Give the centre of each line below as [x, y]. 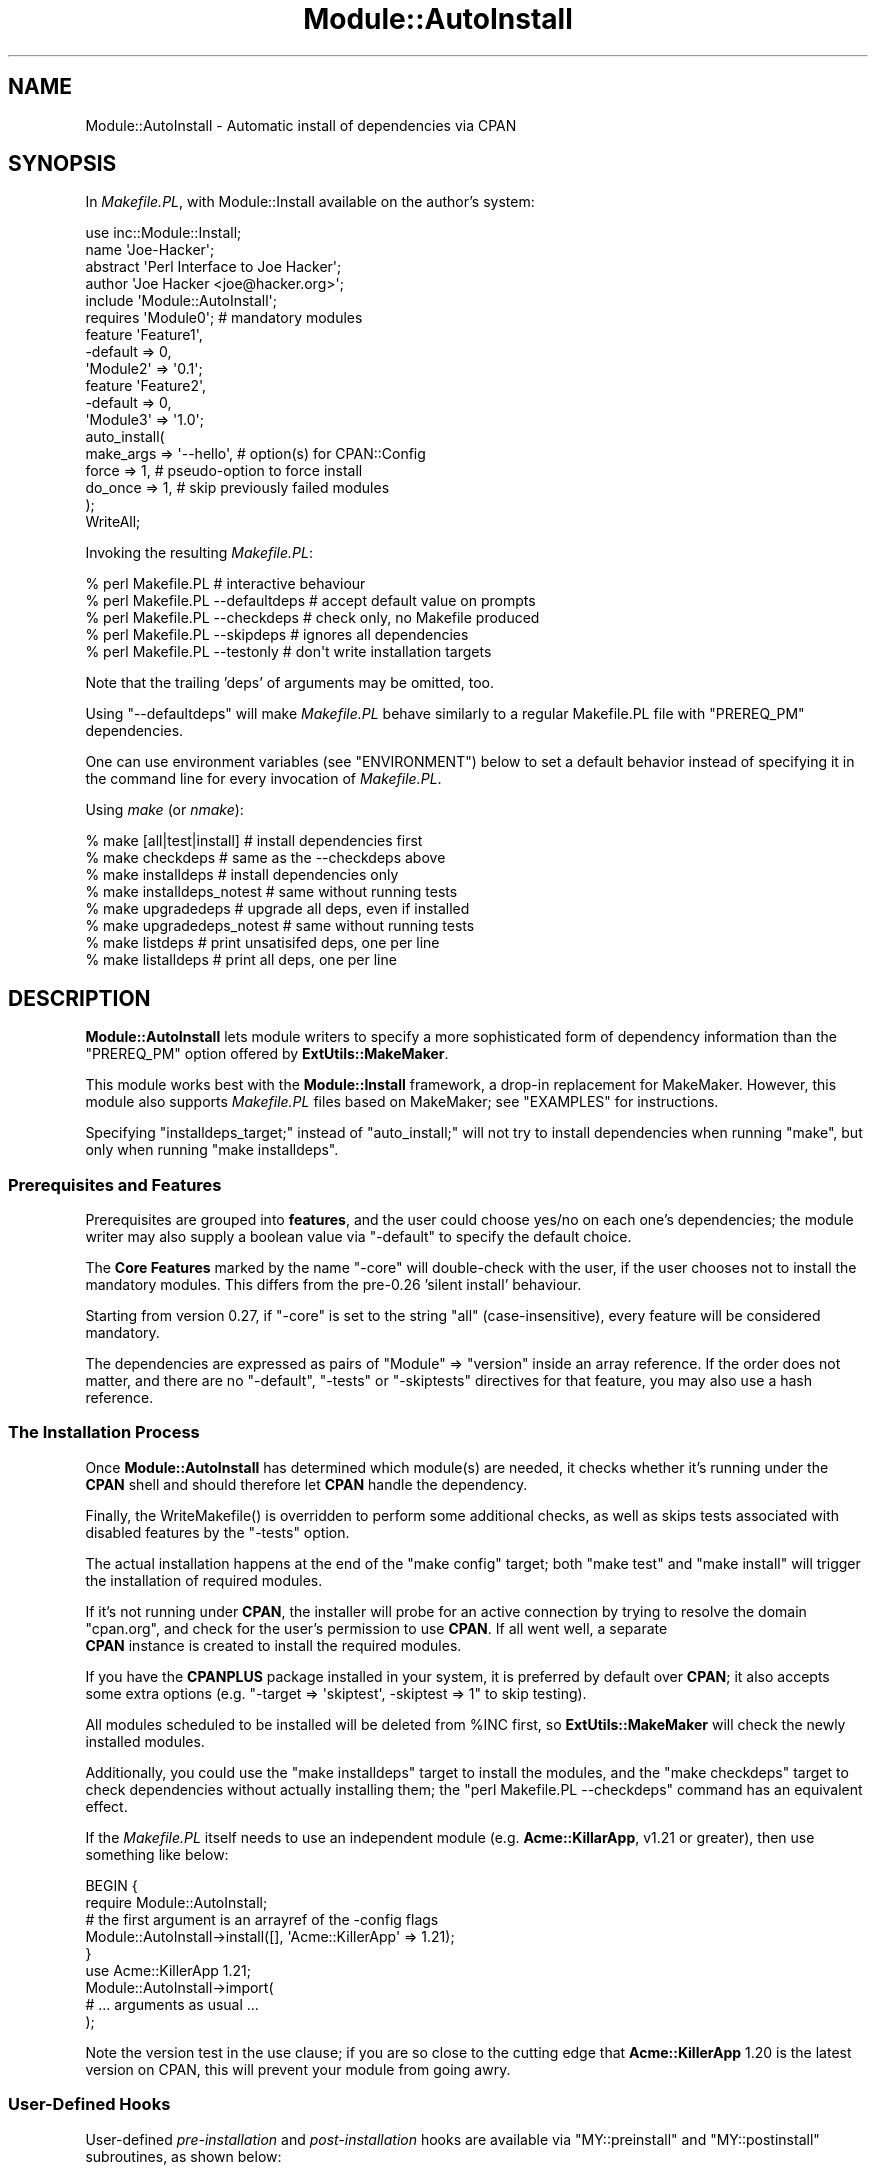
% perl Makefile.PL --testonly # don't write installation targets [288, 652]
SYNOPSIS [62, 164]
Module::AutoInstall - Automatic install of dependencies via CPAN [301, 125]
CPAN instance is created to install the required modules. [273, 1645]
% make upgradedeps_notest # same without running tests [280, 926]
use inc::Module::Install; [163, 233]
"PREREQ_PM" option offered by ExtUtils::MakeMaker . [267, 1054]
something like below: [157, 1854]
